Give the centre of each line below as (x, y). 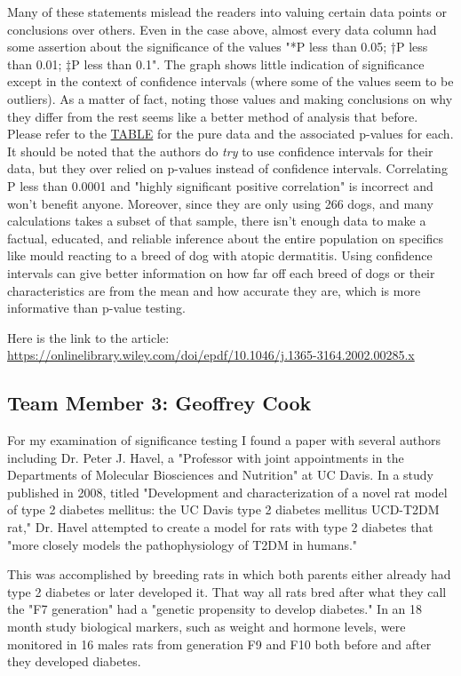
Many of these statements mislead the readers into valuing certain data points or (227, 12)
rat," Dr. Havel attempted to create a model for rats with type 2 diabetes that (220, 527)
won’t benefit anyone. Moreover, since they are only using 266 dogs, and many (220, 203)
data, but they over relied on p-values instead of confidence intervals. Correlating (227, 168)
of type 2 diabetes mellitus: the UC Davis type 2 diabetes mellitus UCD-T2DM (223, 509)
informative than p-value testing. (96, 308)
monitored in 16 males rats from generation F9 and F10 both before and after (219, 644)
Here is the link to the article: (88, 337)
